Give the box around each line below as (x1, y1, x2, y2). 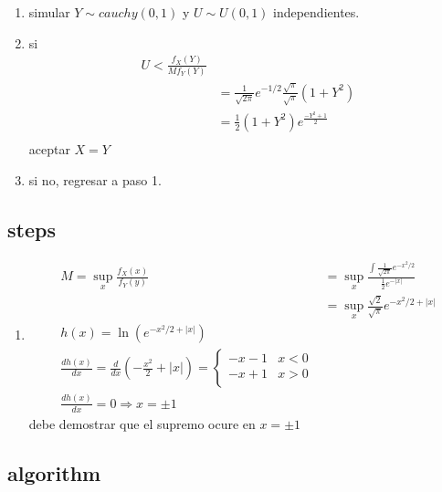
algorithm (7, 458, 101, 487)
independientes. (273, 3, 360, 21)
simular (28, 3, 70, 21)
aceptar (28, 139, 70, 158)
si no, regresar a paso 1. (28, 170, 162, 189)
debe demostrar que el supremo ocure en (28, 413, 256, 433)
